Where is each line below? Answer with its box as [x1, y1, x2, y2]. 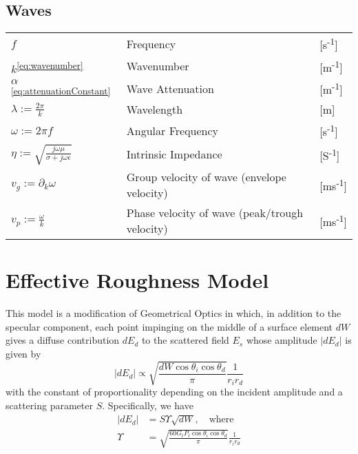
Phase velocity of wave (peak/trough [126, 205, 304, 221]
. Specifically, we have [102, 398, 193, 412]
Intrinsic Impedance [126, 146, 222, 163]
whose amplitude [246, 333, 317, 347]
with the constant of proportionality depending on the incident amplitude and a [6, 384, 343, 399]
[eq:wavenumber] [17, 59, 83, 72]
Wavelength [126, 101, 183, 118]
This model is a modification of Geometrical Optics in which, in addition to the [6, 306, 341, 320]
